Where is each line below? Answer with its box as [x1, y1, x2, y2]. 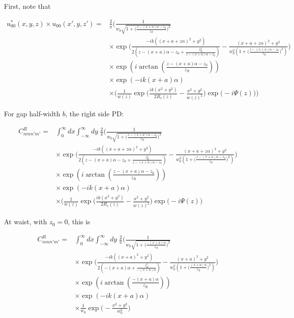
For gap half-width [4, 108, 60, 119]
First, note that [4, 1, 51, 11]
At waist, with [4, 216, 47, 227]
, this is [68, 216, 90, 227]
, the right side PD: [65, 108, 124, 119]
